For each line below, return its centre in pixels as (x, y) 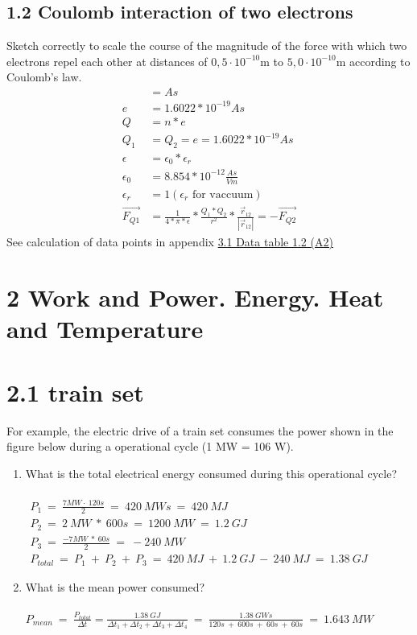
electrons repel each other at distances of (107, 61)
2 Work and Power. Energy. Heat (195, 297)
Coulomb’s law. (44, 77)
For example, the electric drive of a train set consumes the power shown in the (200, 430)
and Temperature (105, 329)
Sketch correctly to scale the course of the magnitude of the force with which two (207, 45)
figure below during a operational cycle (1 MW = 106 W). (150, 446)
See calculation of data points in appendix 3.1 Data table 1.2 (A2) (170, 242)
